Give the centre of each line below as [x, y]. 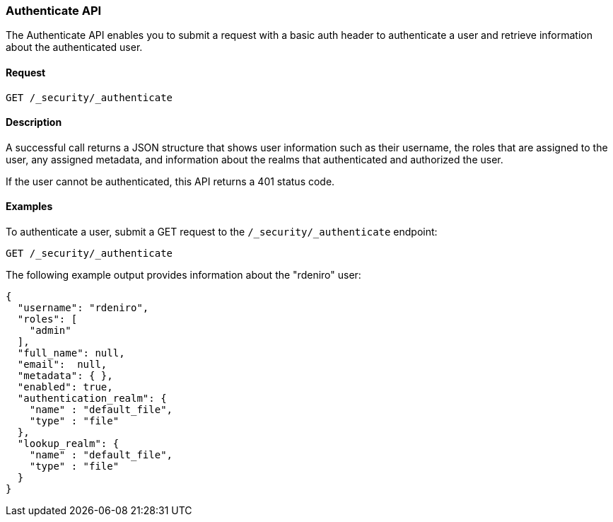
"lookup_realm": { [68, 444]
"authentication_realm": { [92, 399]
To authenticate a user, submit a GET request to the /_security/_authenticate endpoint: [222, 232]
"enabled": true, [65, 387]
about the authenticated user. [74, 47]
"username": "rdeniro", [83, 308]
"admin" [50, 331]
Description [34, 122]
